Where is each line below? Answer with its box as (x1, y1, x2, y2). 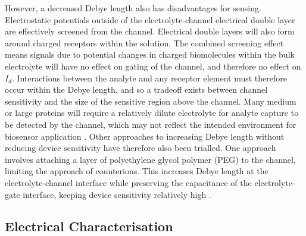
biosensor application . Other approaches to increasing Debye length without (5, 130, 285, 142)
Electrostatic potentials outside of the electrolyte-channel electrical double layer (5, 13, 295, 26)
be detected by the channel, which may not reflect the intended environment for (5, 118, 296, 130)
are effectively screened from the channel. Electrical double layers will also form (5, 25, 295, 37)
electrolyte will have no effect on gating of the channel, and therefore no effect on (5, 59, 301, 72)
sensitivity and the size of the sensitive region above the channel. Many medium (5, 95, 296, 107)
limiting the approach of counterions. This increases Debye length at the (5, 165, 268, 177)
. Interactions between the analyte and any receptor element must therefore (12, 71, 287, 84)
